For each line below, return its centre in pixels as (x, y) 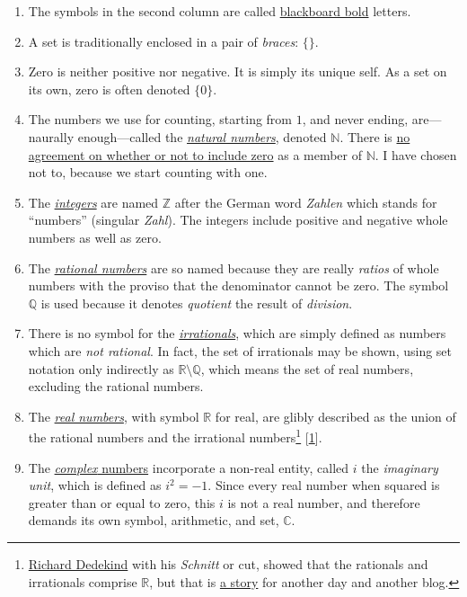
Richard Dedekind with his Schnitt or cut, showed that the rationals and (228, 563)
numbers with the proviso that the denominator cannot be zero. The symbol (238, 285)
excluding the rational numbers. (116, 386)
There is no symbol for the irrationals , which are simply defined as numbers (237, 333)
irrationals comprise (83, 581)
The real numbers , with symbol (114, 416)
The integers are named (93, 202)
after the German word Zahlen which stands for (306, 202)
